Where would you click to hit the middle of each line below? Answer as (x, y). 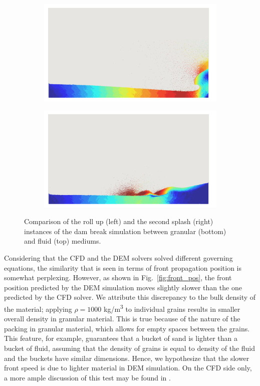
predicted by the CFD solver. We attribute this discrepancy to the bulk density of (130, 297)
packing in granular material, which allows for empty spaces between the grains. (127, 328)
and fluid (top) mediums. (63, 241)
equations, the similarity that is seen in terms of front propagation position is (123, 267)
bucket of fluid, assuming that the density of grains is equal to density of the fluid (130, 348)
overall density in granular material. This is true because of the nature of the (122, 319)
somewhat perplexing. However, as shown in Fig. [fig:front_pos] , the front (118, 277)
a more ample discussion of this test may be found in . (87, 377)
